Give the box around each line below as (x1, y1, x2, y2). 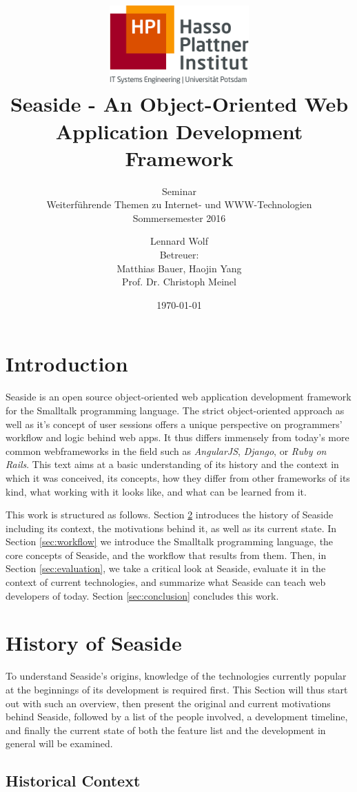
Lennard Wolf (150, 234, 208, 248)
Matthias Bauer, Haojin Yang (116, 261, 242, 275)
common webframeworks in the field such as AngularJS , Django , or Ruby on (6, 443, 327, 458)
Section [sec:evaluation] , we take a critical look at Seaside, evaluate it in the (6, 561, 326, 576)
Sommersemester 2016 (132, 210, 226, 225)
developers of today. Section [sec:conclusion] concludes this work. (6, 588, 279, 602)
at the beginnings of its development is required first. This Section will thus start (6, 682, 348, 696)
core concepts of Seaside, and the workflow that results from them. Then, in (6, 547, 327, 562)
